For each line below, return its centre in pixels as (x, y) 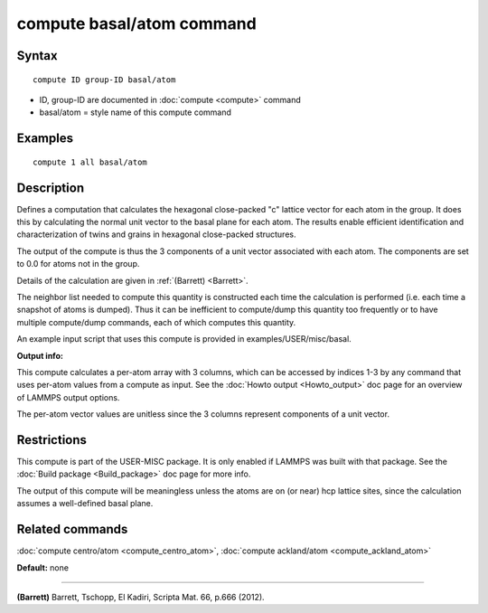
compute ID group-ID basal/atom (104, 80)
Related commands (72, 529)
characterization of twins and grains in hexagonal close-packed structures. (156, 234)
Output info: (40, 355)
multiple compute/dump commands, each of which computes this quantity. (156, 322)
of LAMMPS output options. (68, 397)
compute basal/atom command (136, 24)
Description (51, 188)
